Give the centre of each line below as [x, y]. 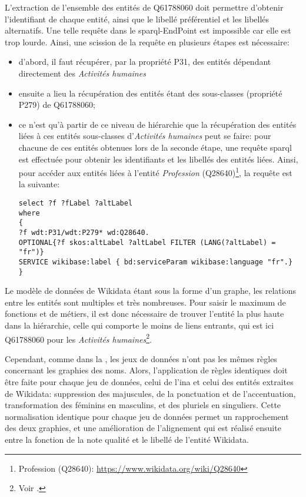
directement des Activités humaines [82, 73]
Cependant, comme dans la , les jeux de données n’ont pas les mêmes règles [141, 358]
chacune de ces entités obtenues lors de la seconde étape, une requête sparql [155, 147]
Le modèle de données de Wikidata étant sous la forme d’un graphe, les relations [150, 291]
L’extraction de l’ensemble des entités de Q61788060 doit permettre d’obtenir [144, 7]
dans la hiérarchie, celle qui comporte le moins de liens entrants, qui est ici [139, 325]
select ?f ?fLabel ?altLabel [76, 203]
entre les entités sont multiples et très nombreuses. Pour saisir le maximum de [145, 302]
